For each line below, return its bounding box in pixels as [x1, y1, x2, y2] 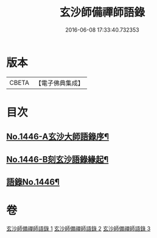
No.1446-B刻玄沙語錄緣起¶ [6, 154, 109, 165]
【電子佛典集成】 [35, 79, 84, 87]
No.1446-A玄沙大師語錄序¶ [6, 132, 110, 142]
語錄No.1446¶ [6, 177, 60, 187]
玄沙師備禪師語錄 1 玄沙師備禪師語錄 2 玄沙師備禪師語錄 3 [6, 225, 151, 232]
